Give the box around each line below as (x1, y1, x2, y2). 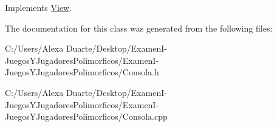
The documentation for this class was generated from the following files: (5, 21, 273, 34)
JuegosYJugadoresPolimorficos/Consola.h (5, 66, 159, 78)
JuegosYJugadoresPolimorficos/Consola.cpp (5, 110, 168, 123)
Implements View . (5, 1, 72, 13)
